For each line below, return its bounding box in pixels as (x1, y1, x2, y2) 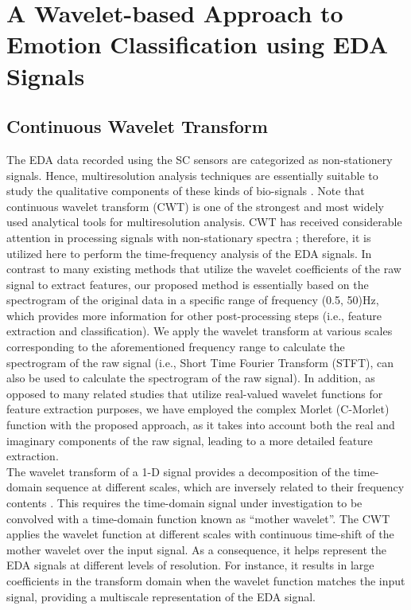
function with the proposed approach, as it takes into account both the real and (6, 416, 395, 433)
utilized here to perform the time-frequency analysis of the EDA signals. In (6, 244, 372, 261)
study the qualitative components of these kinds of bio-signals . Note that (6, 182, 365, 199)
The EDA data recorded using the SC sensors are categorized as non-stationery (6, 151, 393, 167)
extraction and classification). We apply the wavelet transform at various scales (6, 323, 393, 339)
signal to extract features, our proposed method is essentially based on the (6, 276, 369, 292)
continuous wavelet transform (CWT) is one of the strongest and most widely (6, 197, 384, 214)
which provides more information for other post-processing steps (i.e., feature (6, 307, 382, 323)
